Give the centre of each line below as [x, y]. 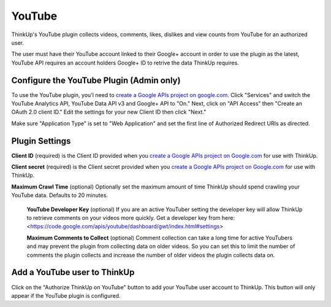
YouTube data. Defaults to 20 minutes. [60, 195]
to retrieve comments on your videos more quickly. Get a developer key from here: [131, 218]
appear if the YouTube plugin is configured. [66, 295]
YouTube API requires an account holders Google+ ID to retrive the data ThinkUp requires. [125, 63]
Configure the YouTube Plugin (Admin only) [96, 80]
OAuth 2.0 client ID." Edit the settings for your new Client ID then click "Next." [109, 112]
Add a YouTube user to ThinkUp [73, 272]
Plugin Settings [41, 141]
